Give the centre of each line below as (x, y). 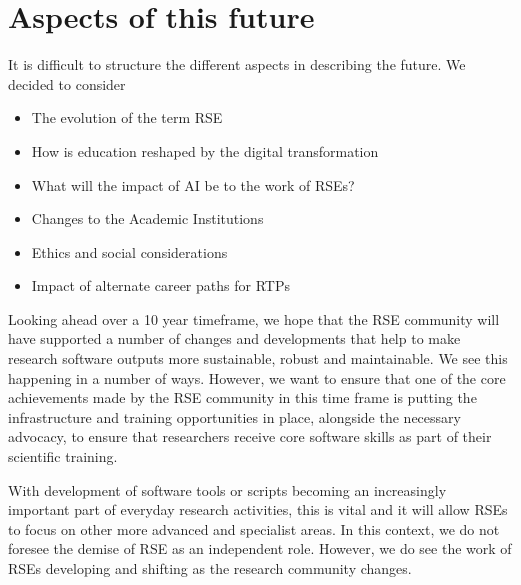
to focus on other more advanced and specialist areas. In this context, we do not (254, 528)
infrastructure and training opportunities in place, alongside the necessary (234, 416)
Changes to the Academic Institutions (147, 218)
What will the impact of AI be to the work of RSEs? (193, 184)
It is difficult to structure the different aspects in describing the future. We (237, 64)
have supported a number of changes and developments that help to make (234, 338)
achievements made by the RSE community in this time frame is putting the (242, 397)
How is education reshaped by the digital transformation (205, 150)
